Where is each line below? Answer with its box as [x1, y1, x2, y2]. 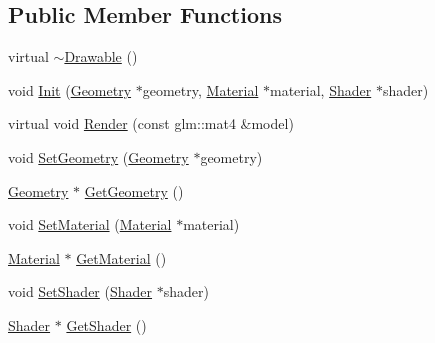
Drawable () [64, 46, 138, 67]
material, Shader [270, 79, 372, 100]
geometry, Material [142, 79, 259, 100]
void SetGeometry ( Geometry [8, 146, 189, 167]
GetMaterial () [76, 247, 167, 268]
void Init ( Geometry [8, 79, 132, 100]
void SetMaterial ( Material [8, 214, 172, 235]
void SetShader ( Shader [8, 281, 153, 302]
